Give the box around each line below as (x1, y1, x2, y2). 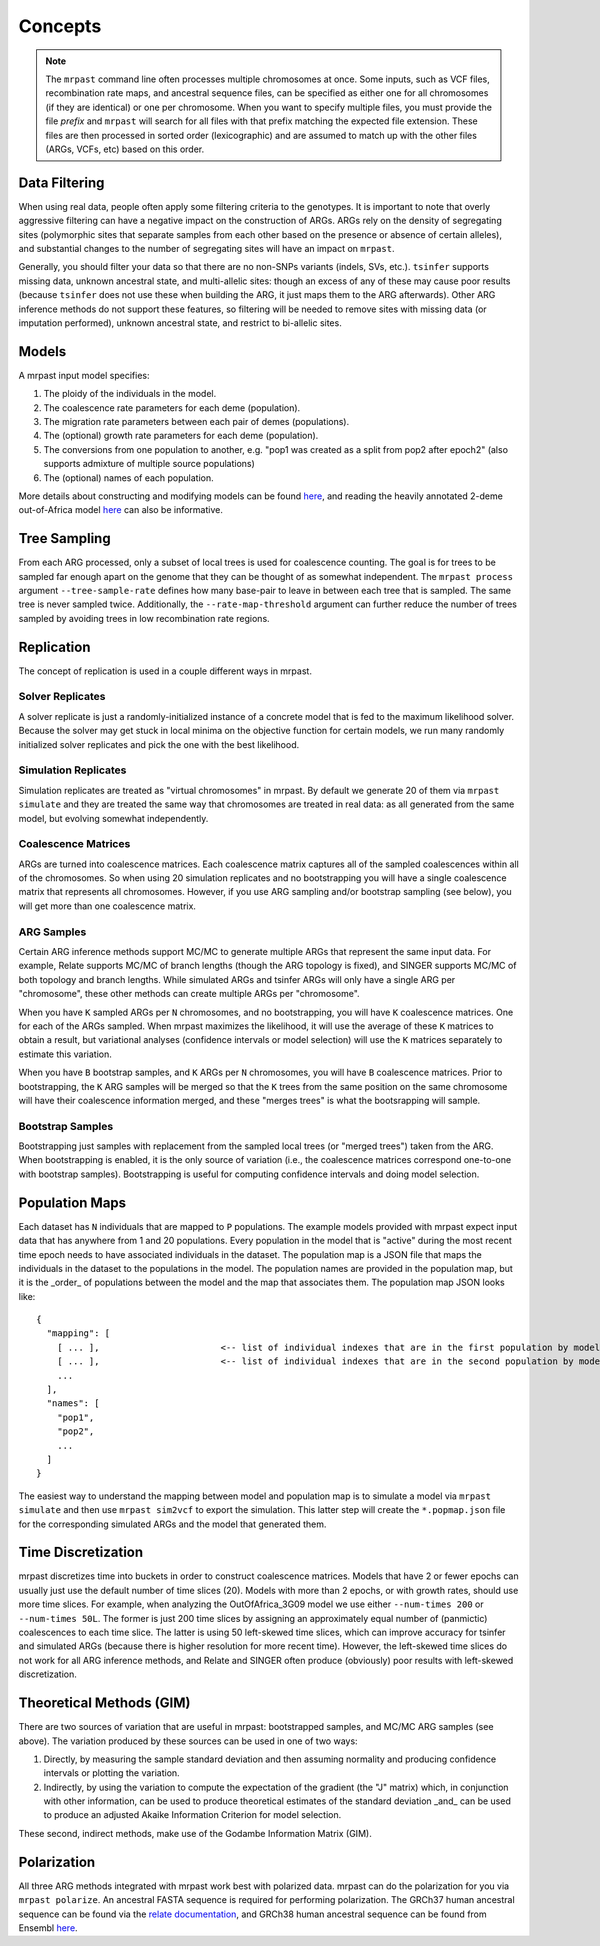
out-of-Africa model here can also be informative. (18, 504, 224, 516)
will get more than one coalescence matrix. (18, 900, 197, 912)
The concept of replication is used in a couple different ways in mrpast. (18, 665, 312, 677)
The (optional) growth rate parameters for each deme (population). (43, 430, 319, 442)
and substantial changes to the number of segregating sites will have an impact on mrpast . (18, 242, 395, 254)
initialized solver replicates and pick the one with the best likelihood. (18, 738, 300, 750)
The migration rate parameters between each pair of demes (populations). (43, 416, 350, 427)
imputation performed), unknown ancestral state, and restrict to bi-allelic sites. (18, 316, 342, 329)
